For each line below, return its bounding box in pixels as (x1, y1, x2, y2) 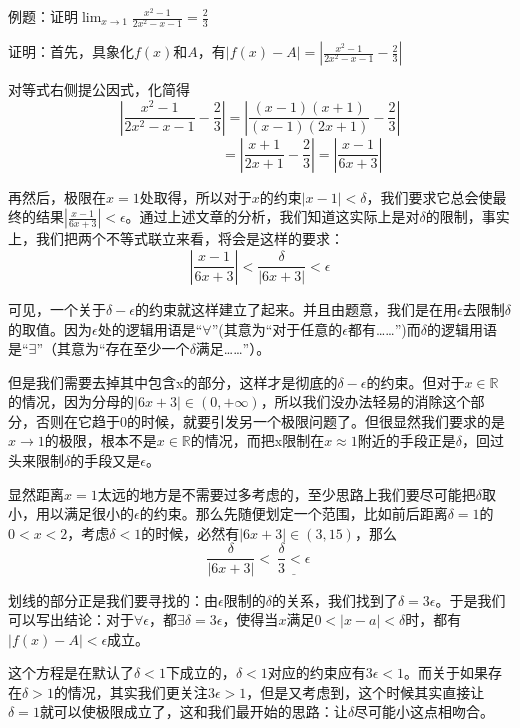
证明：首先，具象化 (8, 41, 134, 62)
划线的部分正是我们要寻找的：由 (8, 589, 218, 610)
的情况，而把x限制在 (190, 430, 325, 451)
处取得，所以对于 (139, 186, 252, 207)
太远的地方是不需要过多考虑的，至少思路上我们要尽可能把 (97, 483, 476, 504)
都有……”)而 (347, 318, 421, 339)
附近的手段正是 (357, 430, 456, 451)
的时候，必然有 (141, 522, 240, 543)
